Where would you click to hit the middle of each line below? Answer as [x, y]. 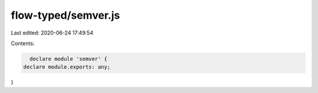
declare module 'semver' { [69, 59]
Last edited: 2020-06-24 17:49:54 [52, 33]
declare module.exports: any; [67, 67]
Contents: [23, 43]
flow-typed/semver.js [65, 15]
